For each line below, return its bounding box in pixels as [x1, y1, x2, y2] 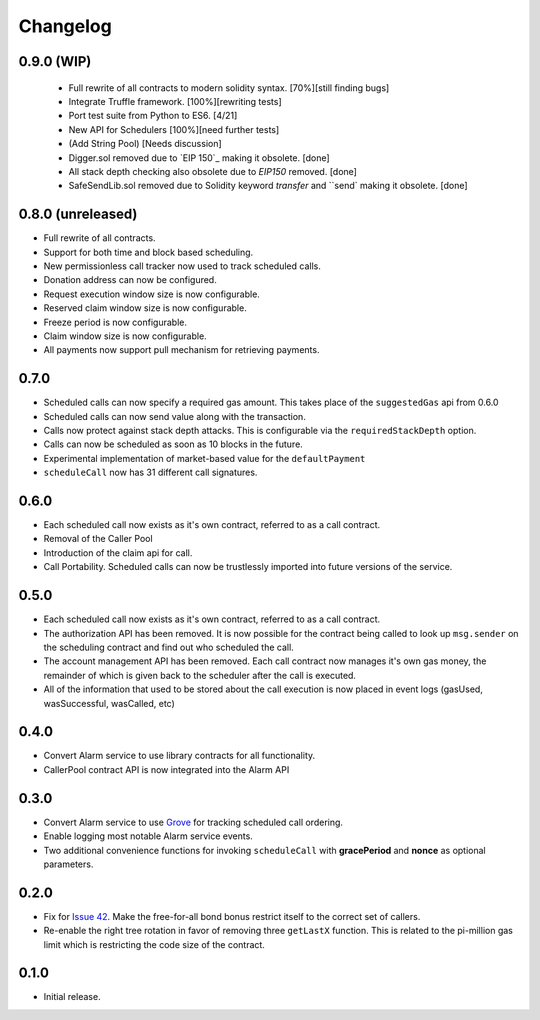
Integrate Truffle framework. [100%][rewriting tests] [68, 95, 282, 107]
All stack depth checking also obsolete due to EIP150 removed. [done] [68, 165, 357, 177]
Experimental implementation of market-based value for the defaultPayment [43, 452, 366, 464]
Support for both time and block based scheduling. [43, 246, 254, 258]
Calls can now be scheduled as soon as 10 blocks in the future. [43, 438, 304, 450]
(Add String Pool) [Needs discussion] [68, 138, 222, 150]
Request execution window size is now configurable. [43, 288, 260, 300]
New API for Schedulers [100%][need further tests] [68, 123, 280, 135]
